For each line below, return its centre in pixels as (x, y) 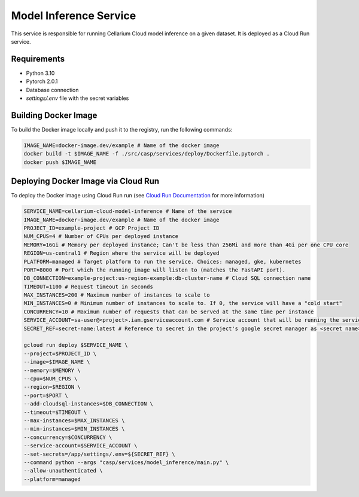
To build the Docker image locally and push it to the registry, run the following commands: (122, 129)
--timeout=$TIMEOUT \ (55, 412)
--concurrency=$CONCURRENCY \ (68, 437)
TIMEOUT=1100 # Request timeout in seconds (89, 286)
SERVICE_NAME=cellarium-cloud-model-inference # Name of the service (128, 211)
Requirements (38, 59)
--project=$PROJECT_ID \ (60, 353)
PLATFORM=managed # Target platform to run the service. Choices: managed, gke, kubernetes (162, 261)
